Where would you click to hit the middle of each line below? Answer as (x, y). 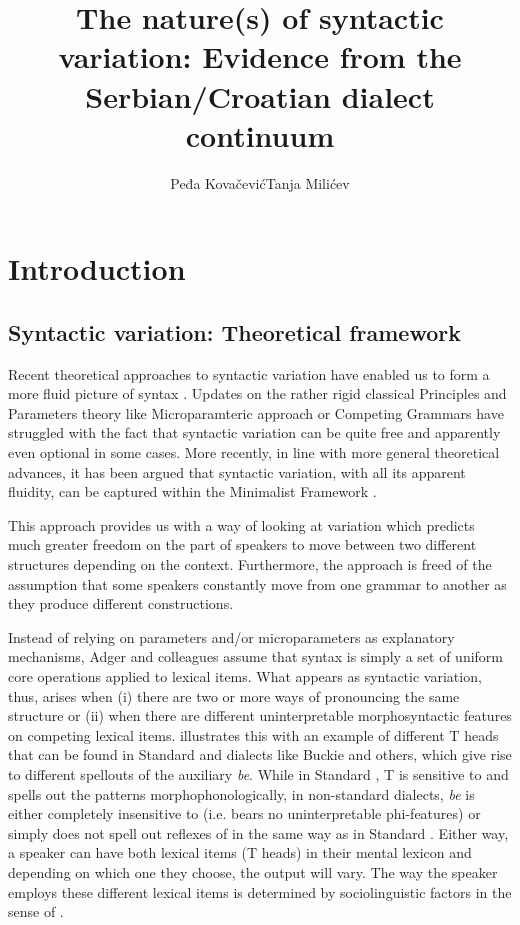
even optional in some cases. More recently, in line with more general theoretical (254, 452)
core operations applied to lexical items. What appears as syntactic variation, (245, 675)
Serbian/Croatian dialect (260, 95)
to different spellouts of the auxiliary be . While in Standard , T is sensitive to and (258, 773)
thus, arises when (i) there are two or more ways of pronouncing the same (234, 695)
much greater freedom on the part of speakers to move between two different (242, 544)
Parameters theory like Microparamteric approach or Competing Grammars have (256, 412)
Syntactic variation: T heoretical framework (234, 331)
